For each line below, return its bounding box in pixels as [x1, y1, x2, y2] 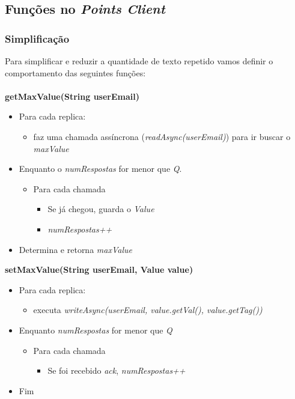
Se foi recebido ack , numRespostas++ [47, 364, 186, 377]
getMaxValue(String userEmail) [5, 90, 139, 102]
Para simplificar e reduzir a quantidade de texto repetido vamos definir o [5, 55, 273, 67]
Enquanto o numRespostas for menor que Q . [19, 162, 182, 175]
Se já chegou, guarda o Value [47, 203, 154, 215]
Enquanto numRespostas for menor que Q [19, 323, 172, 336]
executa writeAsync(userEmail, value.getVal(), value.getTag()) [33, 303, 263, 316]
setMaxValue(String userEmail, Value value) [5, 263, 193, 276]
